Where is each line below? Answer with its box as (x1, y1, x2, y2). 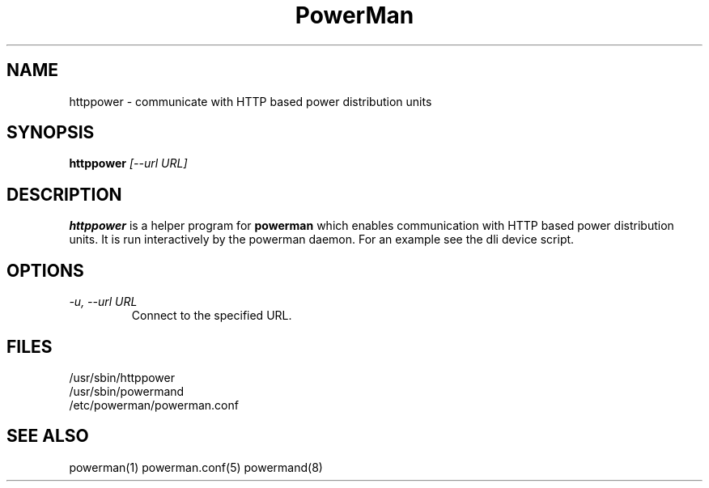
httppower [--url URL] (69, 156, 188, 171)
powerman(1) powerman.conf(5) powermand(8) (69, 460, 323, 474)
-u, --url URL (69, 295, 138, 309)
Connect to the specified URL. (131, 308, 292, 323)
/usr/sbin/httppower (69, 370, 175, 384)
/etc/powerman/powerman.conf (69, 397, 239, 412)
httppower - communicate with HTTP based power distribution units (69, 94, 432, 108)
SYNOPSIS (6, 122, 95, 143)
